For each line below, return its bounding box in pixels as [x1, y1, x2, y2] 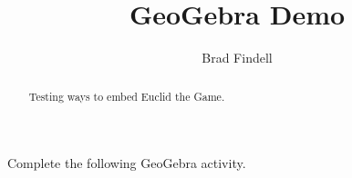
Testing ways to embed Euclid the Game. [28, 88, 225, 104]
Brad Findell [202, 48, 273, 67]
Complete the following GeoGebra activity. [7, 153, 246, 173]
